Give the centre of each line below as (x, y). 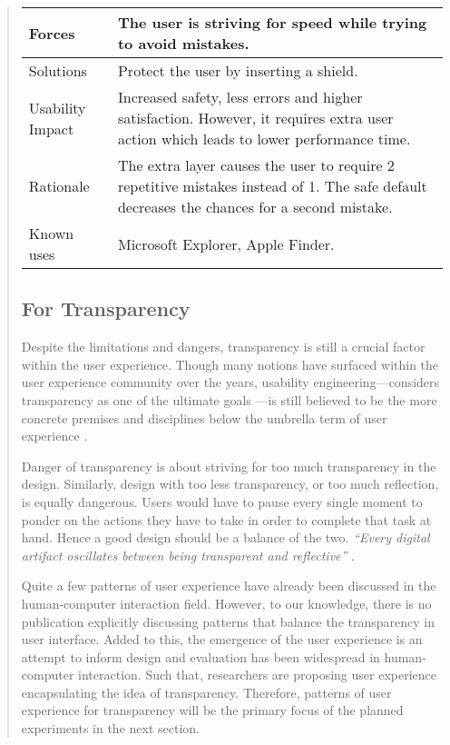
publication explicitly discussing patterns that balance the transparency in (228, 621)
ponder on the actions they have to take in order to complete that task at (226, 519)
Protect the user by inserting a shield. (238, 70)
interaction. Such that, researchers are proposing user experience (258, 675)
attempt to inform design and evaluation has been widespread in (201, 656)
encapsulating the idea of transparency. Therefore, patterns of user (206, 692)
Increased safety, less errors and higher (240, 97)
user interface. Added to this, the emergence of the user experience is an (222, 639)
